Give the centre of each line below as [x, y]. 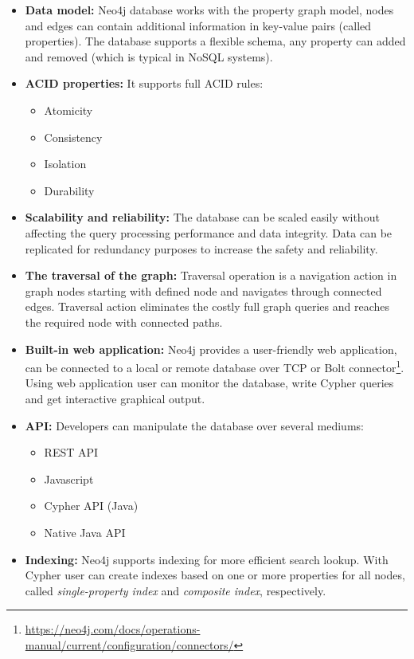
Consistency [73, 137]
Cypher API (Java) [91, 506]
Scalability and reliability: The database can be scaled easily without [202, 217]
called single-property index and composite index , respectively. [176, 590]
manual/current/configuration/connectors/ [129, 644]
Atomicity [68, 110]
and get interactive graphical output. [115, 398]
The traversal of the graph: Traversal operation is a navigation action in [211, 275]
